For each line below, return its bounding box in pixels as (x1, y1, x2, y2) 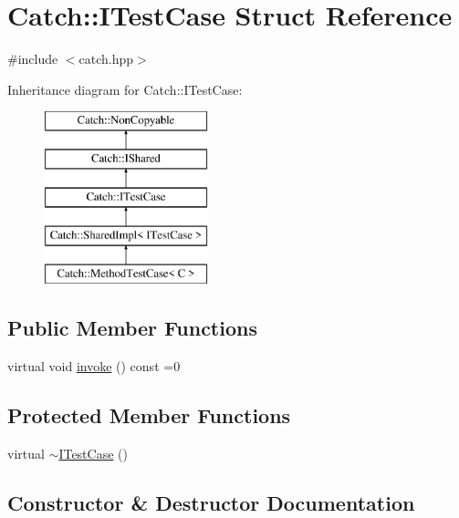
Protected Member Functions (7, 401, 291, 430)
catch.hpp (78, 49, 134, 68)
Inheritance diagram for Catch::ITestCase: (7, 79, 243, 98)
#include (7, 49, 58, 68)
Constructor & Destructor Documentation (7, 488, 415, 516)
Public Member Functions (7, 314, 257, 342)
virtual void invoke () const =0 (7, 357, 181, 376)
